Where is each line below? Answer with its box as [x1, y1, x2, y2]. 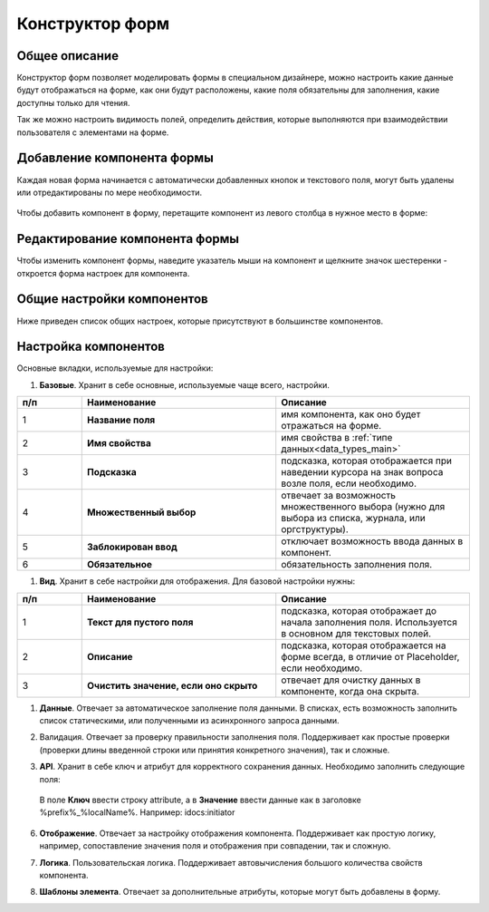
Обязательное [86, 558, 153, 571]
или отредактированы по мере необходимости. [16, 187, 203, 198]
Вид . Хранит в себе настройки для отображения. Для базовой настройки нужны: [39, 576, 356, 587]
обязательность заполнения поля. [281, 558, 433, 571]
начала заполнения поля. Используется [281, 616, 457, 628]
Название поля [86, 413, 156, 426]
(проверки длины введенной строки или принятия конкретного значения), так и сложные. [39, 744, 390, 755]
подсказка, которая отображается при [281, 454, 453, 467]
